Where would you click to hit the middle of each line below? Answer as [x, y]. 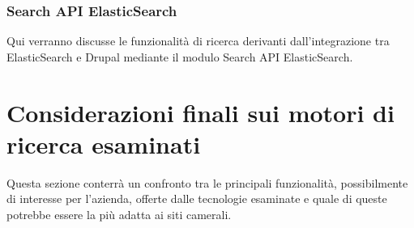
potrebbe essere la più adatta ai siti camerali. [119, 214]
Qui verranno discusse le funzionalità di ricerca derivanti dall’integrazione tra [198, 41]
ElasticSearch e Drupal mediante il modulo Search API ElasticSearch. [180, 56]
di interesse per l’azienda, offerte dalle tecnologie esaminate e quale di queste [197, 198]
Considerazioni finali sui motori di [201, 112]
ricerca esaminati [104, 144]
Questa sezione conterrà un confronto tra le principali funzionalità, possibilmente [207, 182]
